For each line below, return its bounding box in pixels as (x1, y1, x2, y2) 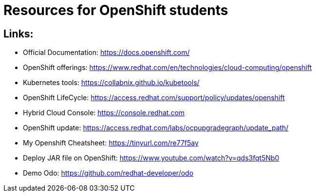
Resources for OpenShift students (3, 2, 228, 18)
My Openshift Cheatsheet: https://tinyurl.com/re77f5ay (23, 139, 199, 147)
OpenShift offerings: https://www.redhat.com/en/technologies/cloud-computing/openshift (23, 63, 312, 72)
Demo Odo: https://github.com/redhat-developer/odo (23, 169, 194, 178)
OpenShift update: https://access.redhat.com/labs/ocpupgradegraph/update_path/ (23, 124, 289, 132)
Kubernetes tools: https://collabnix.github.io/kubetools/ (23, 78, 200, 87)
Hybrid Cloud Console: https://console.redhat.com (23, 108, 185, 117)
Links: (3, 27, 34, 40)
